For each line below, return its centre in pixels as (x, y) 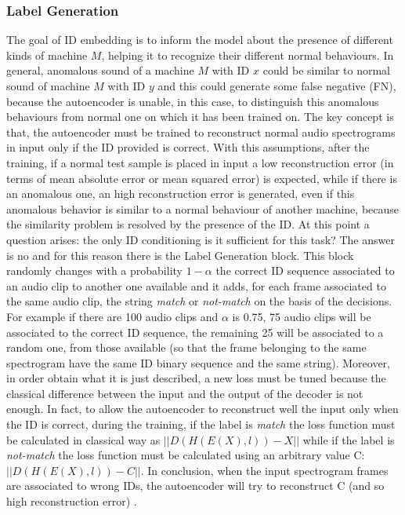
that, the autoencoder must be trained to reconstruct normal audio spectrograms (201, 131)
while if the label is (349, 439)
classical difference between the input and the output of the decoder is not (185, 393)
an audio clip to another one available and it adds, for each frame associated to (196, 285)
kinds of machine (47, 55)
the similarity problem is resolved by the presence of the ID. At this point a (188, 224)
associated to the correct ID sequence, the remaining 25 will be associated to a (195, 332)
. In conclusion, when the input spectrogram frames (264, 470)
